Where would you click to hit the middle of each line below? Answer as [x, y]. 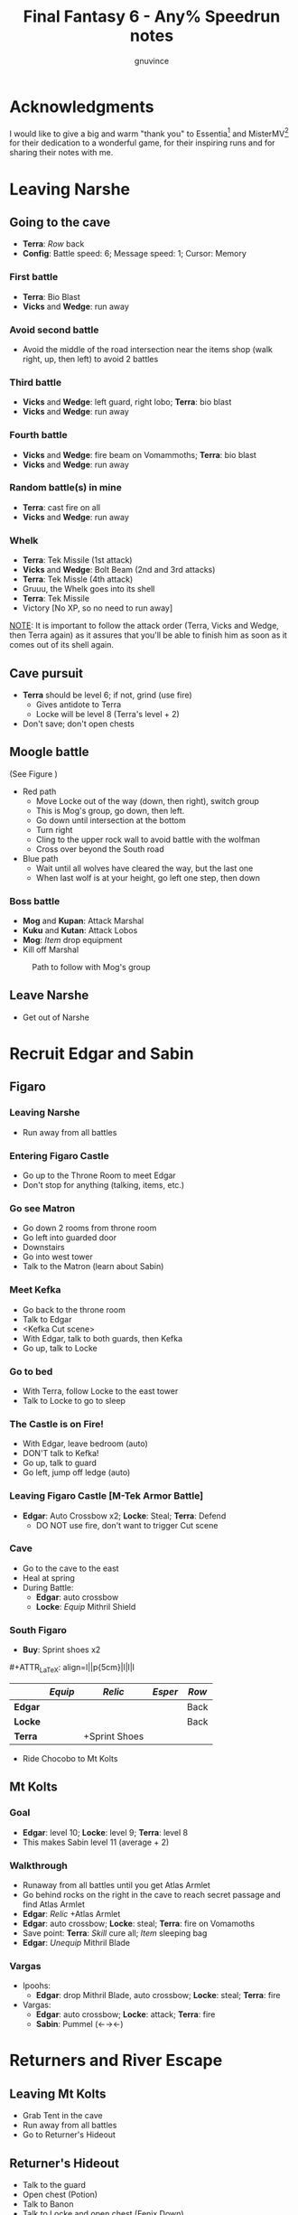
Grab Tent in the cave [62, 2116]
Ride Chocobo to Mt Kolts [70, 1758]
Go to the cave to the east [70, 1568]
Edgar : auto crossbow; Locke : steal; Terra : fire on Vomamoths [139, 1923]
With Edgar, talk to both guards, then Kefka [102, 1338]
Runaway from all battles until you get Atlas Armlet [116, 1884]
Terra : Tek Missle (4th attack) [78, 579]
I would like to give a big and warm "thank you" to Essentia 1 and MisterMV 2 [149, 133]
